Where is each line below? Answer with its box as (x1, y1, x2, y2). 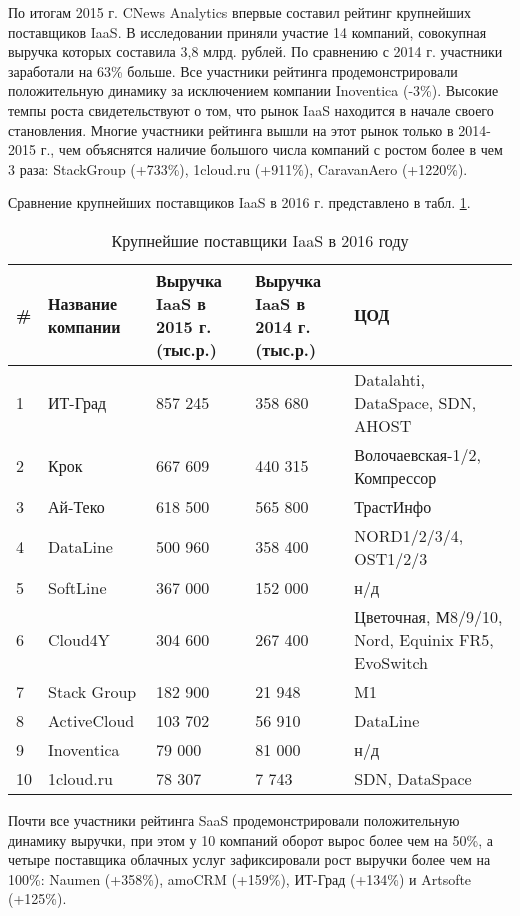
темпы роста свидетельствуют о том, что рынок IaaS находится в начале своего (8, 99, 494, 120)
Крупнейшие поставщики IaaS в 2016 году (111, 228, 409, 252)
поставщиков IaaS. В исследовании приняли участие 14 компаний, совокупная (8, 21, 487, 42)
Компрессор (354, 465, 437, 489)
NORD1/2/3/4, (354, 523, 464, 547)
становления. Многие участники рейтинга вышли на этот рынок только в (8, 119, 454, 140)
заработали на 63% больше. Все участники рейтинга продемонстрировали (8, 60, 458, 81)
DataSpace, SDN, (354, 390, 477, 414)
